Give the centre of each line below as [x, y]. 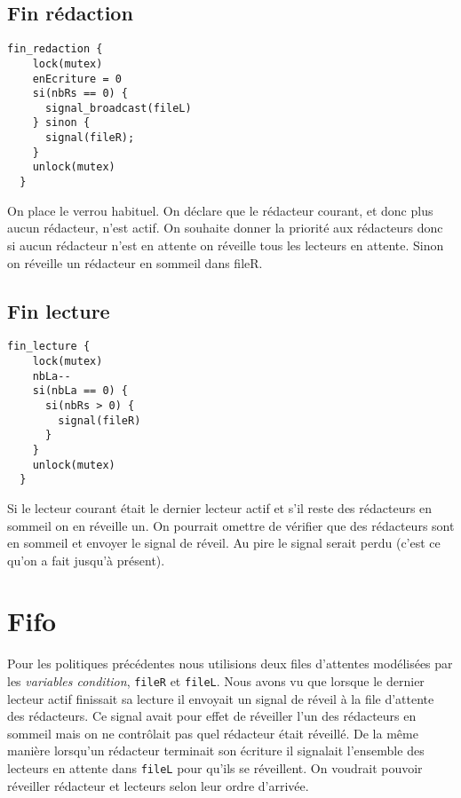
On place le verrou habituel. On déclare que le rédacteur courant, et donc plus [220, 210]
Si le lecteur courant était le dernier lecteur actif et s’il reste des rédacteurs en [220, 507]
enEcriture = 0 [77, 79]
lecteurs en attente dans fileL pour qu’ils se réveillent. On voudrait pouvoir [215, 768]
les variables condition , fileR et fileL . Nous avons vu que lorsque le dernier [216, 681]
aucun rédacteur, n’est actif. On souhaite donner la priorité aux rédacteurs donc [225, 228]
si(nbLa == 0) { [80, 391]
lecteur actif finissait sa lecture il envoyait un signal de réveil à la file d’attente [221, 698]
